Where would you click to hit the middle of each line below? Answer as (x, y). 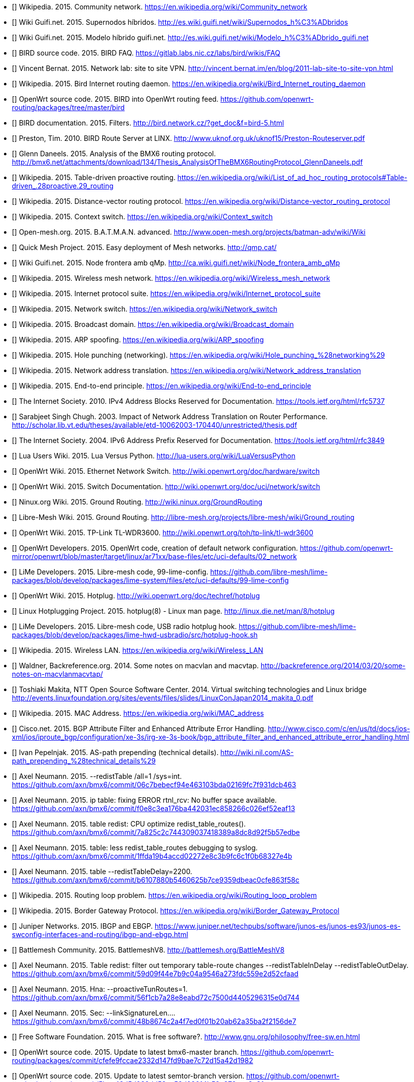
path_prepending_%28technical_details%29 (84, 761)
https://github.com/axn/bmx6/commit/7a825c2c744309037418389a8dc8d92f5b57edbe (156, 832)
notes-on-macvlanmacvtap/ (58, 674)
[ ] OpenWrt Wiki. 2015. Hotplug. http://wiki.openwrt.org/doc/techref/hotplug (136, 596)
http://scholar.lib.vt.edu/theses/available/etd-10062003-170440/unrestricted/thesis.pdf (155, 425)
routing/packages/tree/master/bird (68, 107)
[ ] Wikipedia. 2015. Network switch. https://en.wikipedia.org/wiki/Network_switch (145, 309)
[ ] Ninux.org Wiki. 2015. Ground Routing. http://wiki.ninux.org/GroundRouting (137, 502)
